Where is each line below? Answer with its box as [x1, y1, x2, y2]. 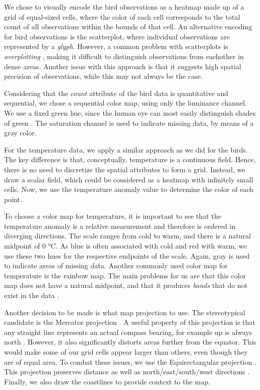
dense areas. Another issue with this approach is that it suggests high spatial [4, 61, 241, 71]
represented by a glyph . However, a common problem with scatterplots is [4, 41, 228, 52]
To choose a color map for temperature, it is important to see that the [4, 211, 221, 221]
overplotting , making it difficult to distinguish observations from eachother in [4, 51, 244, 61]
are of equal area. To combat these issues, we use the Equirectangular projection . [4, 356, 256, 367]
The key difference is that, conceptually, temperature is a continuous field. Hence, [4, 154, 256, 165]
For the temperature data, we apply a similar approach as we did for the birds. [4, 144, 248, 155]
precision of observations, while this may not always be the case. [4, 71, 203, 81]
